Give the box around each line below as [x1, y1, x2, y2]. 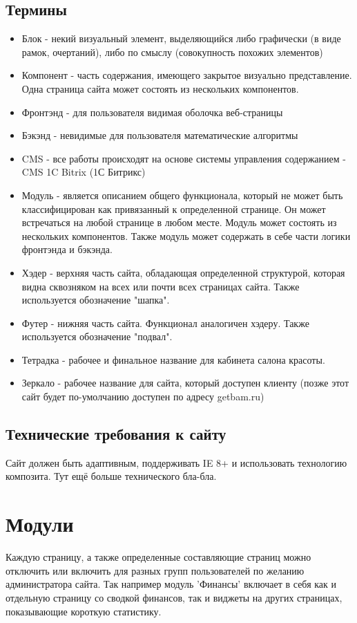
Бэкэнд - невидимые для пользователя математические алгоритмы [21, 128, 298, 142]
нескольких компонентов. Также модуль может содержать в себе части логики [21, 228, 351, 243]
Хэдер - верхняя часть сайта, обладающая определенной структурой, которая [21, 265, 345, 279]
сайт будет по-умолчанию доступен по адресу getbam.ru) [21, 389, 264, 404]
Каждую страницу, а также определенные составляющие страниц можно [6, 550, 311, 564]
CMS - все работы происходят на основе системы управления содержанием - [21, 151, 346, 165]
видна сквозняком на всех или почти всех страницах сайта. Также [21, 279, 300, 293]
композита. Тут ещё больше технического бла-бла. [6, 469, 217, 483]
